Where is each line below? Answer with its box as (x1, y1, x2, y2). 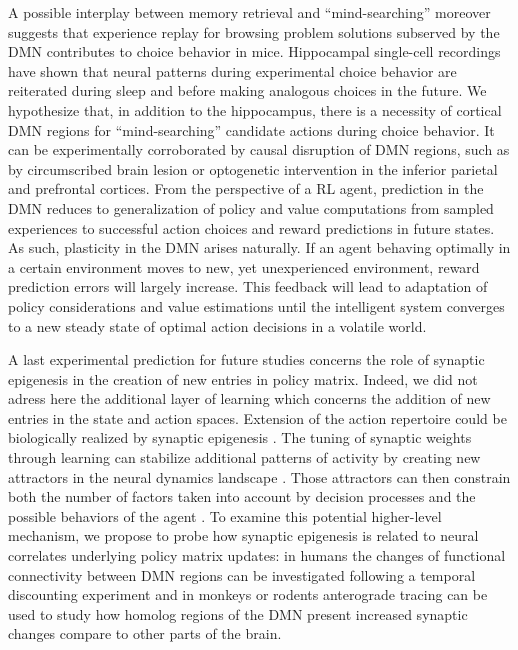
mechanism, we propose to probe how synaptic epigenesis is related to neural (8, 525, 479, 546)
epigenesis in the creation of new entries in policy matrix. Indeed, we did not (8, 368, 478, 389)
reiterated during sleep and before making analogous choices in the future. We (8, 80, 487, 101)
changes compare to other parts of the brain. (8, 623, 282, 644)
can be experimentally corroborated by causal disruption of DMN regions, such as (8, 139, 510, 160)
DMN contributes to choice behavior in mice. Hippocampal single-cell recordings (8, 41, 501, 62)
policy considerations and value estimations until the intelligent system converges (8, 295, 505, 316)
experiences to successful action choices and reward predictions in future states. (8, 217, 495, 238)
